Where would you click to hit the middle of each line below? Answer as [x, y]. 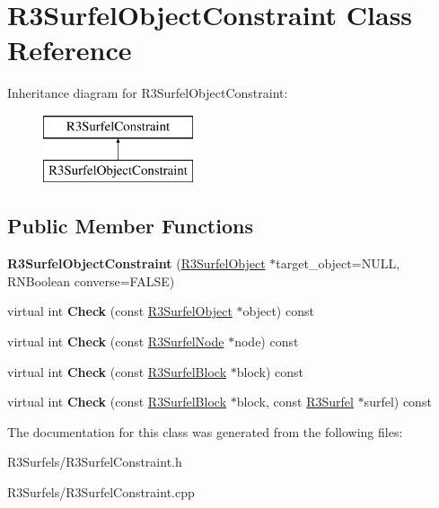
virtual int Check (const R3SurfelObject [120, 311]
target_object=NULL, [338, 263]
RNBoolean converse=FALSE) [91, 280]
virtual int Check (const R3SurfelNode [116, 342]
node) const [267, 342]
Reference [70, 50]
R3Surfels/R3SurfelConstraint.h [95, 462]
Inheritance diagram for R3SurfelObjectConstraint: [148, 93]
